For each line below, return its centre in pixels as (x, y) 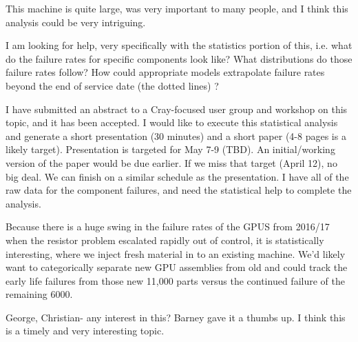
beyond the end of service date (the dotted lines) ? (112, 85)
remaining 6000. (39, 294)
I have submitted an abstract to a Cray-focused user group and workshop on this (177, 109)
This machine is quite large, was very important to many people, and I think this (177, 8)
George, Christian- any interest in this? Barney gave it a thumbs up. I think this (176, 317)
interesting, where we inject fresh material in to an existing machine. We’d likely (176, 253)
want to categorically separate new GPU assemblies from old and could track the (177, 267)
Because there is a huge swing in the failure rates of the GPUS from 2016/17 (168, 227)
